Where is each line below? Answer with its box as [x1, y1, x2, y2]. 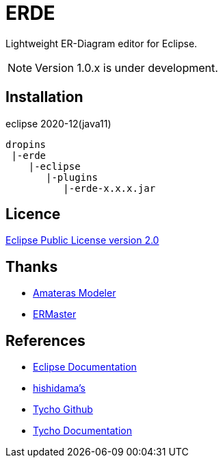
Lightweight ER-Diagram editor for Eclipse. [5, 37, 198, 49]
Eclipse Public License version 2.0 [5, 234, 159, 247]
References [5, 331, 86, 349]
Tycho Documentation [33, 425, 132, 437]
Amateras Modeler [33, 287, 116, 299]
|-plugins [46, 171, 98, 183]
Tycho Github [33, 403, 93, 416]
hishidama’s [33, 382, 86, 395]
